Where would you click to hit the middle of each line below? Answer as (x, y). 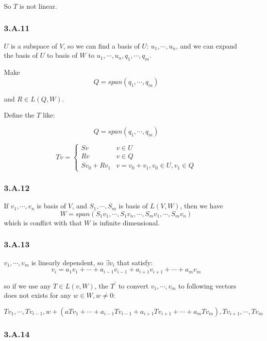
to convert (133, 285)
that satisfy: (135, 262)
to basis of (62, 55)
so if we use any (27, 285)
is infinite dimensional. (126, 222)
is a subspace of (34, 45)
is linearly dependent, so (67, 262)
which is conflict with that (43, 222)
